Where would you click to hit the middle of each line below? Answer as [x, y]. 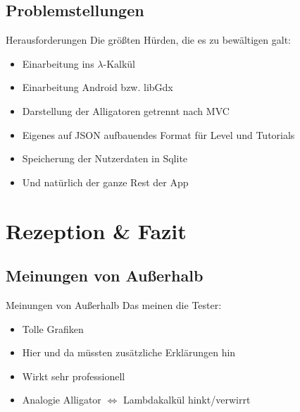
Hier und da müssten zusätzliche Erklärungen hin [129, 352]
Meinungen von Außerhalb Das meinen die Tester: [114, 304]
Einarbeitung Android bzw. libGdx [98, 87]
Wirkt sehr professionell [74, 376]
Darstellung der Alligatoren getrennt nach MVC [126, 110]
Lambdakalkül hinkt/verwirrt [187, 400]
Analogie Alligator [62, 400]
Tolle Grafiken [53, 328]
